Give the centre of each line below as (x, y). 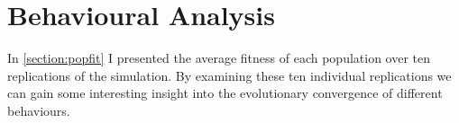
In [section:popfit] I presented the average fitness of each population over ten (219, 58)
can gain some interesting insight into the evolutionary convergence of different (225, 93)
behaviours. (39, 110)
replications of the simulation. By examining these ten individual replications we (229, 75)
